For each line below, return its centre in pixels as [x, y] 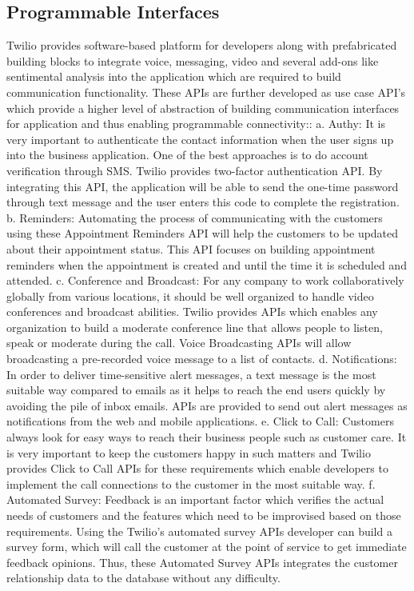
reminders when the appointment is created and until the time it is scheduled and [207, 264]
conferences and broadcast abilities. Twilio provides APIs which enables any [192, 311]
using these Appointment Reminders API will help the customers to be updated [203, 233]
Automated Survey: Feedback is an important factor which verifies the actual [195, 499]
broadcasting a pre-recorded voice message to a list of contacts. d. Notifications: [202, 359]
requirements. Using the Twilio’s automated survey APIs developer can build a [199, 531]
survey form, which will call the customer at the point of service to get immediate [207, 547]
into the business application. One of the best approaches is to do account [187, 155]
